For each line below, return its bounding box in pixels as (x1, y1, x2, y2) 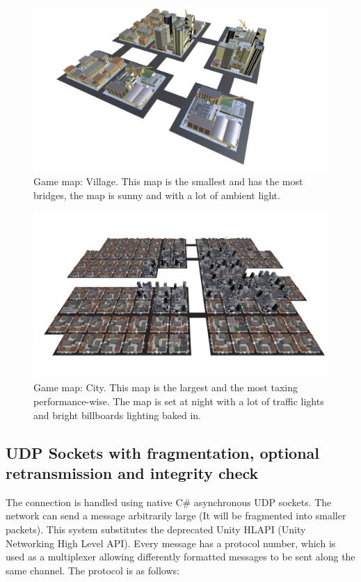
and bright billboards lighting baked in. (33, 407, 201, 422)
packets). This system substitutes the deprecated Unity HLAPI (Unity (6, 521, 306, 536)
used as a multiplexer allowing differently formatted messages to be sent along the (6, 549, 355, 564)
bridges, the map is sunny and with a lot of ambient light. (33, 187, 280, 202)
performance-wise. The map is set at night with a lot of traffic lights (33, 393, 324, 408)
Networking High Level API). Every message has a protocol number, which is (6, 535, 336, 550)
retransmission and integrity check (6, 462, 259, 483)
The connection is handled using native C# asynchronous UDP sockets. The (6, 494, 332, 509)
